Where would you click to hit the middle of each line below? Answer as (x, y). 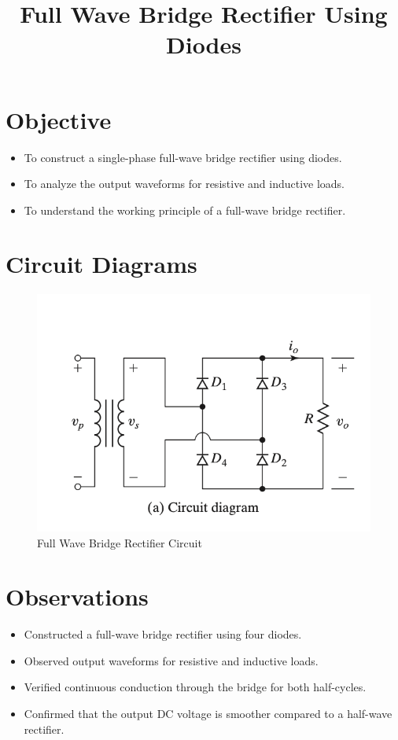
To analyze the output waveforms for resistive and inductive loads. (184, 184)
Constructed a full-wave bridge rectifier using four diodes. (163, 634)
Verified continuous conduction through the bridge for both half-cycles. (195, 687)
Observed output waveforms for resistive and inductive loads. (171, 660)
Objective (59, 119)
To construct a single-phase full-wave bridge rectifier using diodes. (183, 157)
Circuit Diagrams (101, 264)
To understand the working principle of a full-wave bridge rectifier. (185, 210)
